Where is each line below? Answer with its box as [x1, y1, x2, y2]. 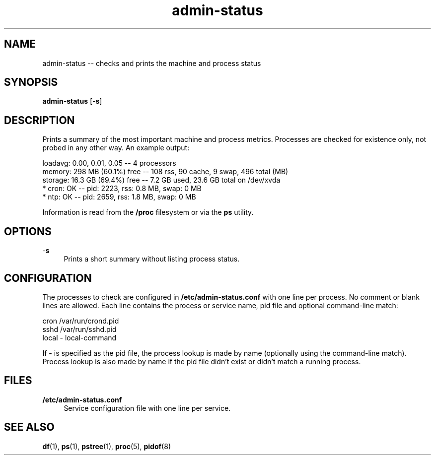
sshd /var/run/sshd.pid [42, 325, 117, 333]
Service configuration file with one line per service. [64, 403, 231, 412]
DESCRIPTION [4, 114, 75, 127]
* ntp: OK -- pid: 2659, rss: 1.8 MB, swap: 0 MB [42, 193, 196, 201]
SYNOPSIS [4, 76, 58, 89]
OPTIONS [4, 225, 52, 238]
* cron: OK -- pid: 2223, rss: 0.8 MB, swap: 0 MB [42, 184, 202, 193]
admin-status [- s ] [42, 97, 102, 106]
